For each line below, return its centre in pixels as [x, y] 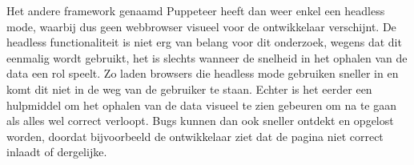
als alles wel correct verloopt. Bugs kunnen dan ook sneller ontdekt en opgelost [200, 121]
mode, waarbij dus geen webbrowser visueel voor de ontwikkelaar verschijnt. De [201, 26]
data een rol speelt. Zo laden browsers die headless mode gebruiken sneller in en [203, 73]
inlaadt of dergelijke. [57, 152]
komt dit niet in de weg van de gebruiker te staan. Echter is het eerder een [189, 89]
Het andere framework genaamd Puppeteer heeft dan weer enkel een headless [196, 10]
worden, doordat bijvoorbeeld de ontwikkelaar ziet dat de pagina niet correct [195, 136]
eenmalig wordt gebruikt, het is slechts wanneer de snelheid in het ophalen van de [207, 57]
